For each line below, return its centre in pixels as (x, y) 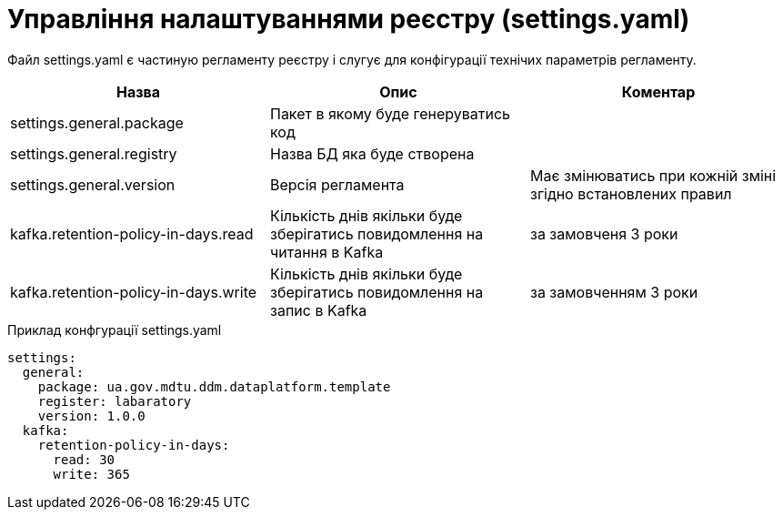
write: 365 (91, 474)
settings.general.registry (94, 153)
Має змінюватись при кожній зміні (653, 175)
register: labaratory (115, 401)
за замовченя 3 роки (604, 233)
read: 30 (84, 459)
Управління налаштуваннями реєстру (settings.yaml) (349, 19)
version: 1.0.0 (91, 416)
